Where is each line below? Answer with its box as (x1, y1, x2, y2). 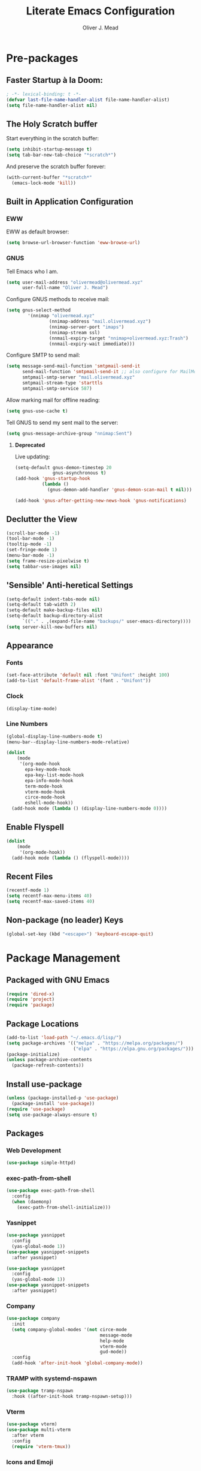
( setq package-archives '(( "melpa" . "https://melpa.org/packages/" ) (6, 1040, 184, 1046)
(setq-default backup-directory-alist (6, 613, 103, 619)
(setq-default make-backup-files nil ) (6, 607, 103, 613)
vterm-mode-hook (25, 789, 66, 795)
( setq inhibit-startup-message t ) (6, 146, 93, 152)
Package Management (6, 951, 121, 965)
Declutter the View (6, 514, 78, 524)
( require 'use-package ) (6, 1106, 66, 1112)
